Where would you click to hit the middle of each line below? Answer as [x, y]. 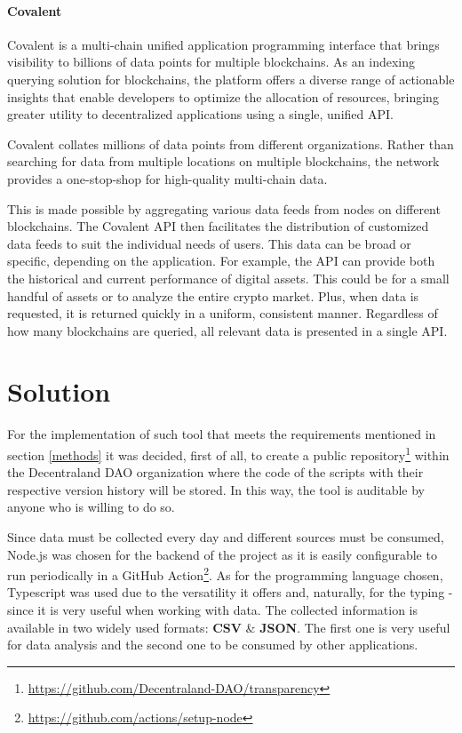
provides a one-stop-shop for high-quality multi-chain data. [167, 178]
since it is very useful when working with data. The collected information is [213, 610]
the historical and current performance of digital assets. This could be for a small [228, 278]
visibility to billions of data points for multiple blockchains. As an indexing [211, 62]
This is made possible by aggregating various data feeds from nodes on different [224, 208]
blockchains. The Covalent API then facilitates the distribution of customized [218, 226]
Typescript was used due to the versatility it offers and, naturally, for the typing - [230, 592]
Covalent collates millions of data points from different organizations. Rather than [231, 143]
